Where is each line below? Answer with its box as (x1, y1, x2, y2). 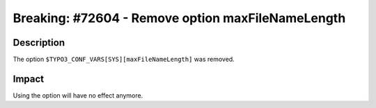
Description (13, 37, 65, 48)
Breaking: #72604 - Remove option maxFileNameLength (13, 10, 346, 26)
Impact (13, 73, 45, 84)
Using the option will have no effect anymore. (13, 91, 143, 100)
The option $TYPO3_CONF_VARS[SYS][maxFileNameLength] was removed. (13, 55, 235, 64)
